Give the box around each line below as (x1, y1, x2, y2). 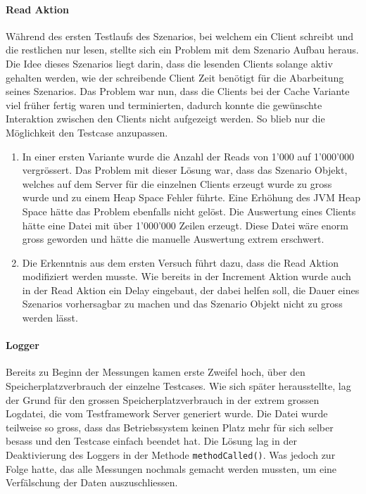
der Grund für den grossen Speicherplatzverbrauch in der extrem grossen (6, 392, 320, 407)
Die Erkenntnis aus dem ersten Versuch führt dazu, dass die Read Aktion (22, 255, 339, 270)
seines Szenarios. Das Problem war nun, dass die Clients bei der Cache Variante (6, 84, 350, 99)
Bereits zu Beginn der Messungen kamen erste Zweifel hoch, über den (6, 365, 305, 379)
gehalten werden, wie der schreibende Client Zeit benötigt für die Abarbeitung (6, 70, 344, 84)
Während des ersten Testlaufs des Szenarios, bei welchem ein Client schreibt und (6, 28, 354, 43)
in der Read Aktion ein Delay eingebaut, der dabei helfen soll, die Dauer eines (22, 282, 360, 297)
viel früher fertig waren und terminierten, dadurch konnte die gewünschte (6, 97, 322, 112)
